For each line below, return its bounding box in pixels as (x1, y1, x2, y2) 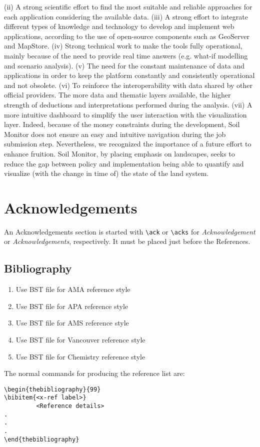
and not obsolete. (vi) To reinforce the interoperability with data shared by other (4, 79, 253, 90)
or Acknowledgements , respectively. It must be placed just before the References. (4, 236, 250, 246)
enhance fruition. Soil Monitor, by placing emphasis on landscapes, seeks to (4, 148, 235, 158)
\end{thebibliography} (4, 435, 79, 443)
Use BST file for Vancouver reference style (15, 334, 145, 345)
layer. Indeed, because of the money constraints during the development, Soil (4, 119, 240, 129)
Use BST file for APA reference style (15, 300, 128, 311)
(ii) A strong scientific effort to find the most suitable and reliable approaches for (4, 1, 252, 11)
